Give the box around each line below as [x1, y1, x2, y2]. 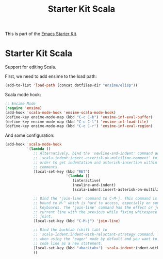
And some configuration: [5, 132, 55, 138]
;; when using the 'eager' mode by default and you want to [33, 236, 158, 241]
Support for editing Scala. [5, 64, 57, 70]
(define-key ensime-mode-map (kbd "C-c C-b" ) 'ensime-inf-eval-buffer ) [5, 114, 153, 120]
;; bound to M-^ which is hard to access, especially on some [33, 201, 162, 205]
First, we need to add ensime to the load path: [5, 74, 97, 79]
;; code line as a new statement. [33, 241, 103, 246]
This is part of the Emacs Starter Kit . [5, 31, 78, 37]
